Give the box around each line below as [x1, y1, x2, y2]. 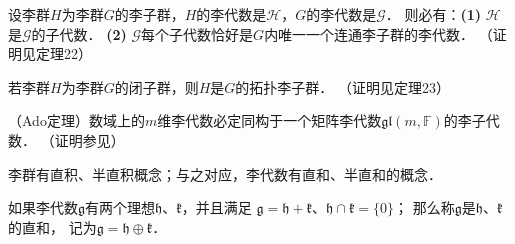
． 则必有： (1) [385, 4, 482, 24]
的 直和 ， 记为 [8, 216, 97, 237]
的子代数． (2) [31, 23, 127, 44]
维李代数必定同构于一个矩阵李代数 [157, 110, 382, 131]
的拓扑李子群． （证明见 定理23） [235, 76, 450, 97]
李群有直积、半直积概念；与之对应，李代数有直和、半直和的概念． [8, 163, 442, 184]
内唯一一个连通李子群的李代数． [264, 23, 475, 44]
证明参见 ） [54, 129, 125, 150]
